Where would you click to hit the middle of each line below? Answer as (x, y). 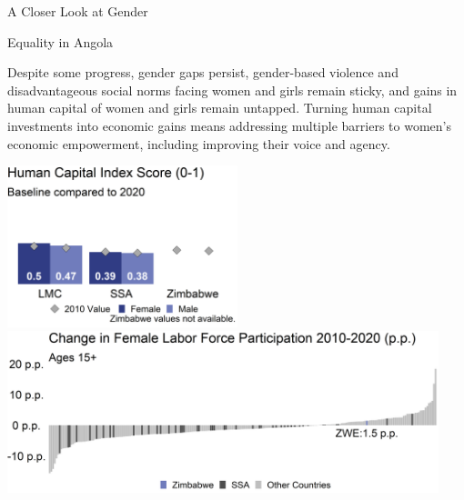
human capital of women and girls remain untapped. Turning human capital (220, 108)
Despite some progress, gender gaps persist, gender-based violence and (203, 72)
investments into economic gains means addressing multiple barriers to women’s (229, 125)
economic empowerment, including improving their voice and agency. (199, 143)
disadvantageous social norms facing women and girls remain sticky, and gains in (232, 90)
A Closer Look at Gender (78, 11)
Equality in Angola (61, 41)
